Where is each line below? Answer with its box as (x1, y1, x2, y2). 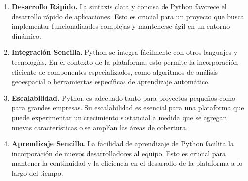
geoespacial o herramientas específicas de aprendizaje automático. (11, 76, 210, 87)
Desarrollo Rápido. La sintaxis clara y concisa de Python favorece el (11, 1, 227, 11)
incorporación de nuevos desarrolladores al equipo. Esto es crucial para (11, 148, 226, 158)
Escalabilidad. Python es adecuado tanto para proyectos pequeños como (11, 92, 236, 103)
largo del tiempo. (11, 167, 63, 178)
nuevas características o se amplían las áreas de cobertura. (11, 122, 188, 132)
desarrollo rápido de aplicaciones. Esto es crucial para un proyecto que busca (11, 11, 244, 21)
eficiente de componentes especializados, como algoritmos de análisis (11, 66, 218, 77)
